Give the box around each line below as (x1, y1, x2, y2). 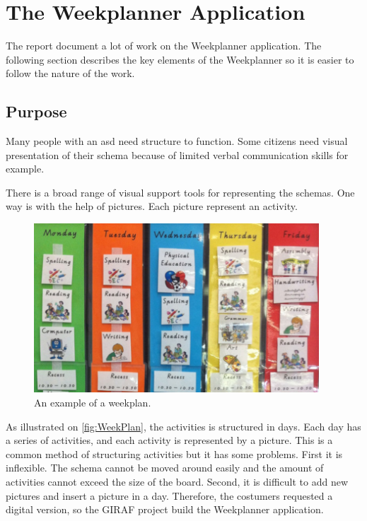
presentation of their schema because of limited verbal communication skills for (6, 147, 349, 162)
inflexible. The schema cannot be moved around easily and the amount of (6, 460, 324, 475)
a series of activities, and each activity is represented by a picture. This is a (6, 433, 333, 447)
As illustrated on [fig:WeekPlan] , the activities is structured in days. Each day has (6, 418, 361, 433)
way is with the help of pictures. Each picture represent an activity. (6, 199, 298, 213)
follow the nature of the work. (6, 66, 135, 81)
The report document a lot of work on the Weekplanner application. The (6, 38, 322, 53)
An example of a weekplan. (34, 394, 151, 409)
